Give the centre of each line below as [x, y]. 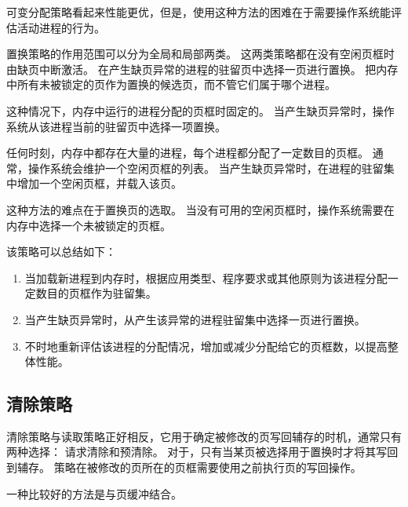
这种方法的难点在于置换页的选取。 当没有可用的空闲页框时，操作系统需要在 [200, 209]
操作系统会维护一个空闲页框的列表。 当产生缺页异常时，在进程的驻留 [206, 168]
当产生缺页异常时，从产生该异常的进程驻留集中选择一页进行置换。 [195, 319]
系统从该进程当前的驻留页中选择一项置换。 [116, 126]
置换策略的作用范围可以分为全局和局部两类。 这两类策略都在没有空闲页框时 [200, 54]
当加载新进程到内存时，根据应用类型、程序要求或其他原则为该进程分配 [206, 277]
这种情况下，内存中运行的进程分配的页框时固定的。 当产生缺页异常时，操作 [200, 110]
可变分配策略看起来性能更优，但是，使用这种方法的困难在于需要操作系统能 [199, 12]
